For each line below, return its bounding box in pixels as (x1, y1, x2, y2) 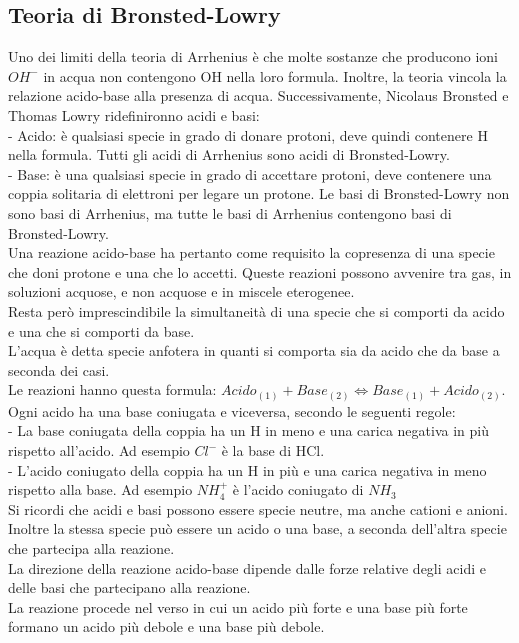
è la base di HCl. (221, 440, 325, 460)
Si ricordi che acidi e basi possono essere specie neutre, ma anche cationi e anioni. (8, 498, 508, 519)
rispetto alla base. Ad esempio (8, 479, 193, 500)
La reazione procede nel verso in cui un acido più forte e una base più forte (8, 596, 468, 617)
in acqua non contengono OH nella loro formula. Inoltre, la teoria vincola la (43, 65, 507, 86)
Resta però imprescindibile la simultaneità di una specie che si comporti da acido (8, 300, 505, 321)
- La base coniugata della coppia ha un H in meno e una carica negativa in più (8, 420, 489, 441)
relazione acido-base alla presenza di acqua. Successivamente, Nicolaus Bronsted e (8, 85, 509, 106)
